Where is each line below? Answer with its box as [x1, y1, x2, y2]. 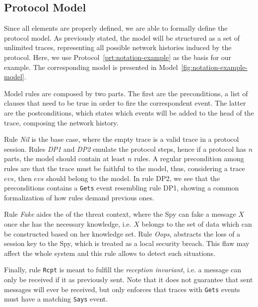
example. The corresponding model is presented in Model [4, 61, 178, 72]
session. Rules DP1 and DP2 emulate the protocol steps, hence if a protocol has [4, 143, 247, 154]
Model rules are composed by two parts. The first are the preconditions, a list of [4, 88, 248, 98]
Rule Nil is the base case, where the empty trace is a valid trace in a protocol [4, 134, 239, 144]
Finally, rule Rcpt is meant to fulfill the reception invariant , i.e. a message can [4, 264, 242, 275]
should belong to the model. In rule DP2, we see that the [46, 173, 220, 183]
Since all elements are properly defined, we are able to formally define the [4, 23, 228, 33]
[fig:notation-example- [181, 61, 248, 72]
